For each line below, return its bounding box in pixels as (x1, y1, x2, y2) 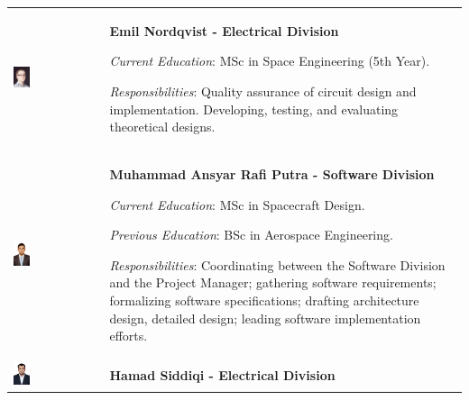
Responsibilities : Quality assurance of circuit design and (109, 81, 417, 100)
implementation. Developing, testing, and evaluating (109, 99, 399, 118)
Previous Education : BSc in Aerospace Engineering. (109, 225, 393, 244)
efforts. (109, 326, 148, 345)
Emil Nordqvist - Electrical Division (109, 21, 339, 40)
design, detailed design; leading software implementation (109, 308, 421, 327)
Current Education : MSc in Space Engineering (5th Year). (109, 51, 430, 70)
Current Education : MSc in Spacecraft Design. (109, 195, 365, 214)
